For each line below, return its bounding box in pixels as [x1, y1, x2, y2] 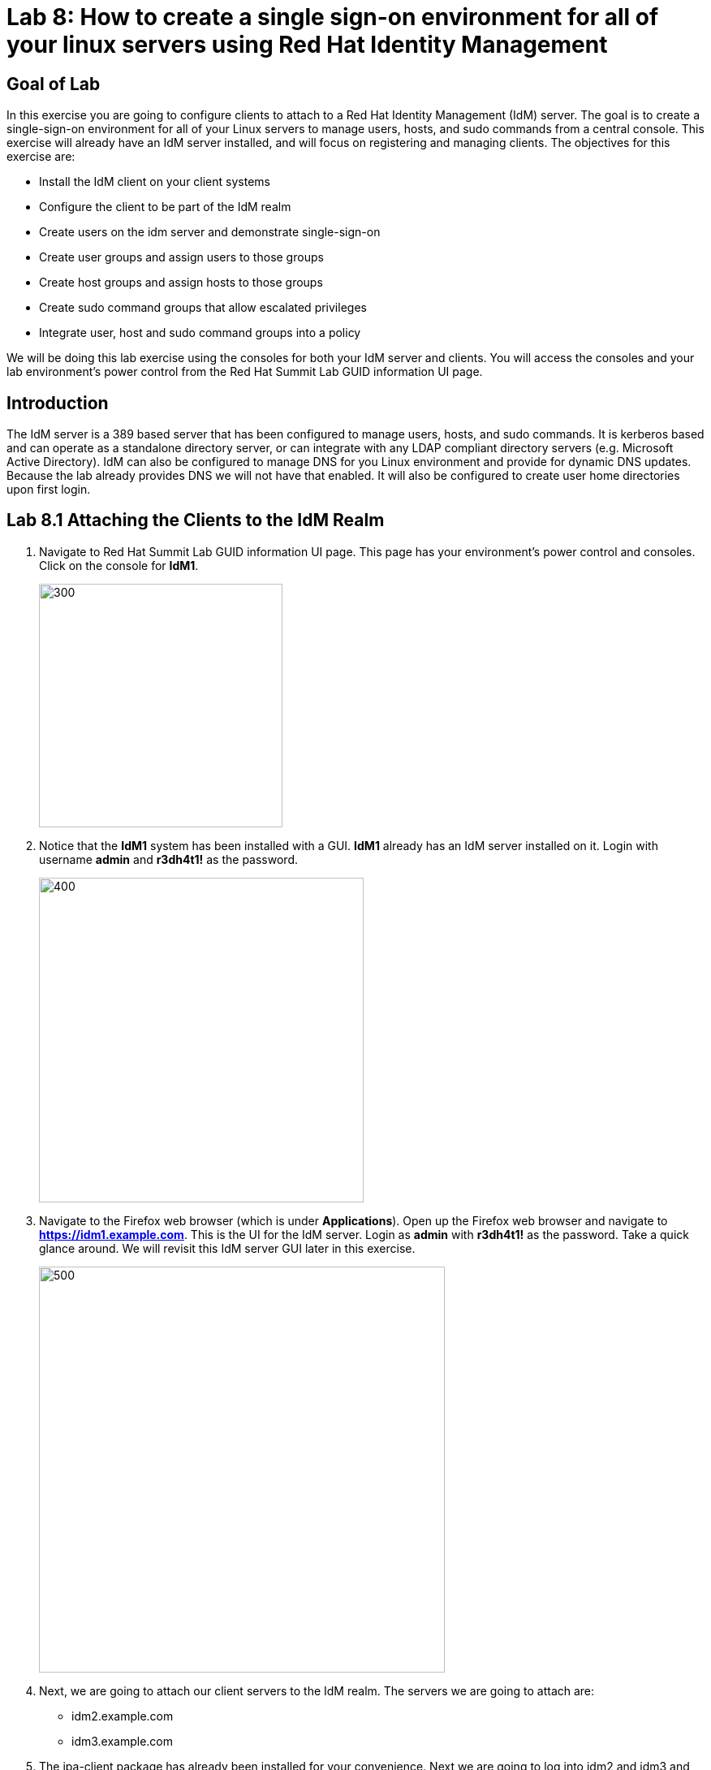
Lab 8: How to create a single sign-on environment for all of [6, 3, 659, 31]
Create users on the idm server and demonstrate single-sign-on [39, 225, 381, 240]
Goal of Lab [6, 73, 101, 94]
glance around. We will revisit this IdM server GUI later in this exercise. [39, 1241, 416, 1255]
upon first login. [6, 482, 91, 497]
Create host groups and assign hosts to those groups [39, 275, 323, 290]
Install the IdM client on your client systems [39, 175, 270, 189]
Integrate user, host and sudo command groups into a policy [39, 326, 361, 340]
